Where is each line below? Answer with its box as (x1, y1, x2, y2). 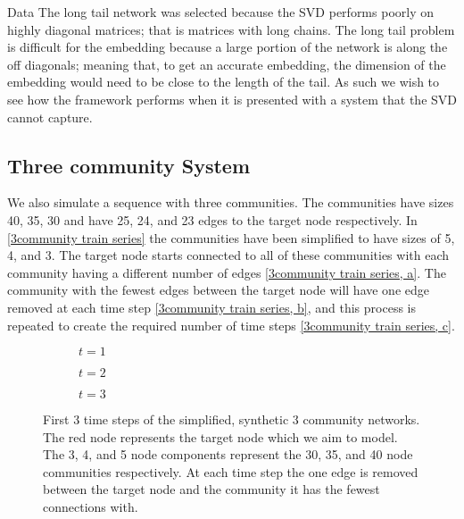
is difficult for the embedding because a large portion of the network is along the (7, 38, 448, 56)
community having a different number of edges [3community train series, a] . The (7, 263, 446, 281)
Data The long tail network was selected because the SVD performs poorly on (7, 3, 435, 21)
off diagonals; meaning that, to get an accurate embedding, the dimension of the (7, 54, 446, 73)
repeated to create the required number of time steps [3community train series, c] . (7, 315, 455, 334)
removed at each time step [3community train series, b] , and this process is (7, 297, 416, 316)
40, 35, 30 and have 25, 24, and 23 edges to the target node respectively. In (7, 210, 418, 229)
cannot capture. (7, 107, 93, 126)
